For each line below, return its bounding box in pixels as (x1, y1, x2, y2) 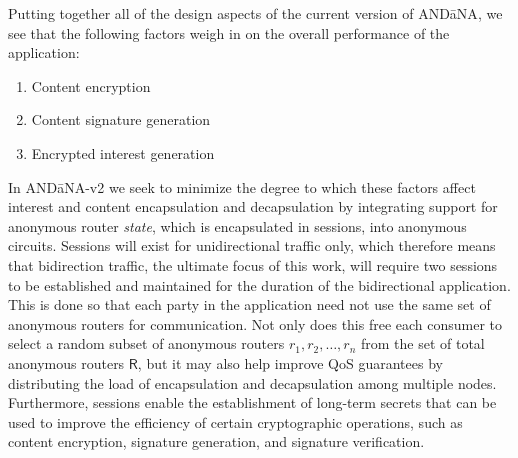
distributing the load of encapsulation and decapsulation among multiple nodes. (8, 372, 497, 393)
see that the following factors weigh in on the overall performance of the (8, 22, 450, 43)
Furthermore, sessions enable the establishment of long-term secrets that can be (8, 392, 497, 413)
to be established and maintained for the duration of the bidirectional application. (8, 274, 511, 295)
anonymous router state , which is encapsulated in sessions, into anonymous (8, 215, 467, 236)
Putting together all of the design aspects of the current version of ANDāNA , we (8, 3, 503, 23)
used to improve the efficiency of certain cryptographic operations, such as (8, 411, 463, 432)
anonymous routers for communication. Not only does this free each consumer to (8, 313, 503, 334)
